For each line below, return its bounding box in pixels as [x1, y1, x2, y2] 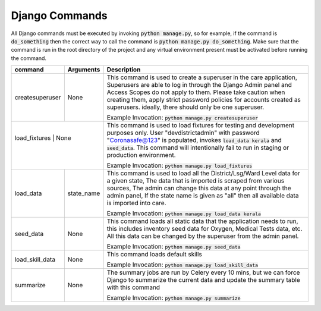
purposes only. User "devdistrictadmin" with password [106, 128, 260, 137]
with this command [106, 283, 160, 291]
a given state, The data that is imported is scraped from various [106, 177, 285, 185]
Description [106, 65, 141, 74]
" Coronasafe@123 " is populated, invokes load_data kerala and [106, 136, 282, 144]
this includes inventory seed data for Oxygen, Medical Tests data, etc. [106, 225, 303, 233]
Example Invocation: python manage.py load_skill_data [106, 260, 259, 269]
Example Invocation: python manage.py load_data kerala [106, 209, 262, 218]
